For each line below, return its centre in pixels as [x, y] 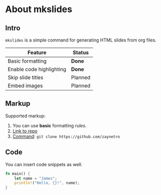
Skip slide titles [26, 78]
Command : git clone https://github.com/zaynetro [66, 136]
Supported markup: [25, 116]
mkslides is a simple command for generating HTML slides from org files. [81, 40]
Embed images [25, 86]
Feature [37, 53]
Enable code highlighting [37, 69]
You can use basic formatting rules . [50, 125]
